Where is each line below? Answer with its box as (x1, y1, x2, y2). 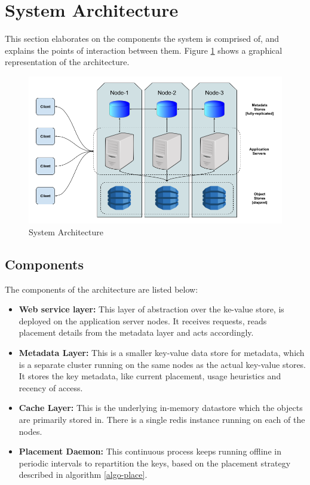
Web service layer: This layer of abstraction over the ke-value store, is (19, 303, 284, 315)
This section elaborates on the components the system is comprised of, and (5, 32, 280, 45)
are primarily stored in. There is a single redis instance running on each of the (19, 413, 305, 425)
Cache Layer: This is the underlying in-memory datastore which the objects (19, 401, 303, 414)
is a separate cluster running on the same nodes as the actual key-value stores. (19, 358, 306, 370)
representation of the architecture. (5, 56, 130, 68)
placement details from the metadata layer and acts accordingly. (19, 326, 254, 339)
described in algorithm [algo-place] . (19, 468, 148, 481)
